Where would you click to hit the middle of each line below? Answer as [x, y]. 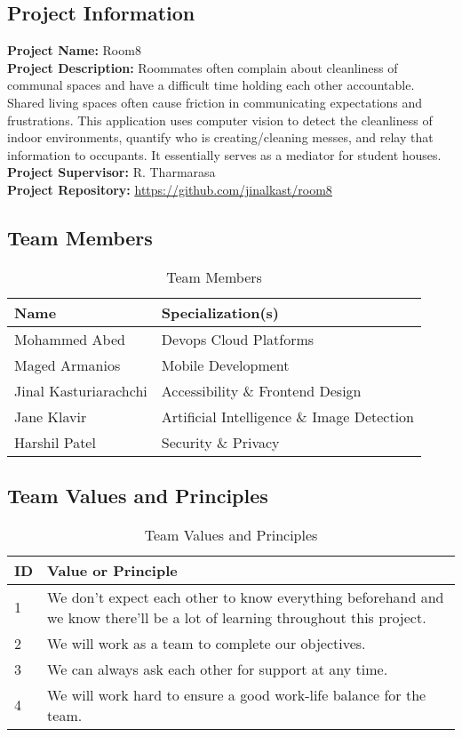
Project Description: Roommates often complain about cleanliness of [203, 67]
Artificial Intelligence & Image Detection [288, 416]
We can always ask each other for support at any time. [218, 669]
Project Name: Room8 [74, 50]
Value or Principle [112, 570]
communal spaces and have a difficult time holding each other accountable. [211, 85]
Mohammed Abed [70, 339]
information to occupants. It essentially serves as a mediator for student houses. [224, 154]
